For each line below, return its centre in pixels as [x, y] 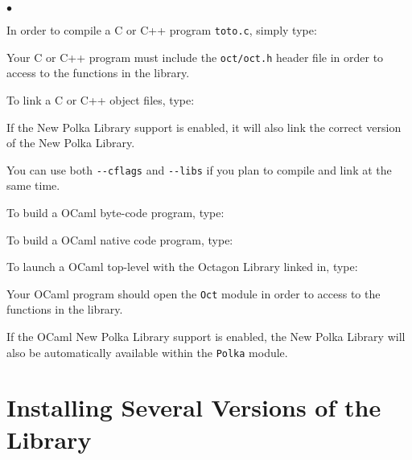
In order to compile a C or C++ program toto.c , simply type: [162, 30]
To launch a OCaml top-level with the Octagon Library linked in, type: [182, 267]
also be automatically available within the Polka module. [147, 352]
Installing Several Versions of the [194, 407]
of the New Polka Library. [71, 143]
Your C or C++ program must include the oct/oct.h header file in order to [195, 57]
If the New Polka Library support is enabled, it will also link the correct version [204, 127]
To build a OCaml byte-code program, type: [115, 212]
